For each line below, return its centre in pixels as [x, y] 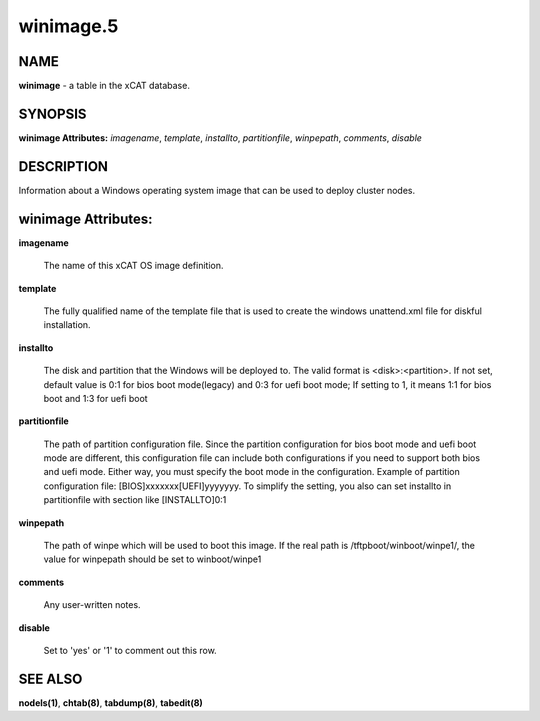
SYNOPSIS [52, 113]
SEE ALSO [50, 678]
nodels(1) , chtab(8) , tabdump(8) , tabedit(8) [111, 702]
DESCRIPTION [63, 166]
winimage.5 [68, 26]
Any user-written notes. [92, 605]
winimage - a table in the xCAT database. [104, 86]
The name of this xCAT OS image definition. [133, 266]
